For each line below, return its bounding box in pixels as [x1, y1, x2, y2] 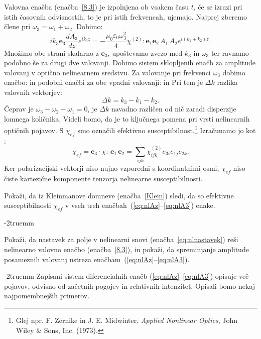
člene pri [4, 21, 31, 32]
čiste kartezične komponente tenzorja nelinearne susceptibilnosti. [4, 173, 203, 183]
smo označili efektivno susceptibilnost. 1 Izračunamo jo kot [77, 124, 256, 135]
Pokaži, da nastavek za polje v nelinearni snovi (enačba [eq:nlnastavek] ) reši [4, 234, 238, 245]
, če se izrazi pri [193, 2, 242, 12]
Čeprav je [4, 103, 34, 114]
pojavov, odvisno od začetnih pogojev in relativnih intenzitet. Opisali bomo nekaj [4, 280, 255, 291]
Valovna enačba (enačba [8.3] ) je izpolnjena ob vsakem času [4, 2, 189, 12]
